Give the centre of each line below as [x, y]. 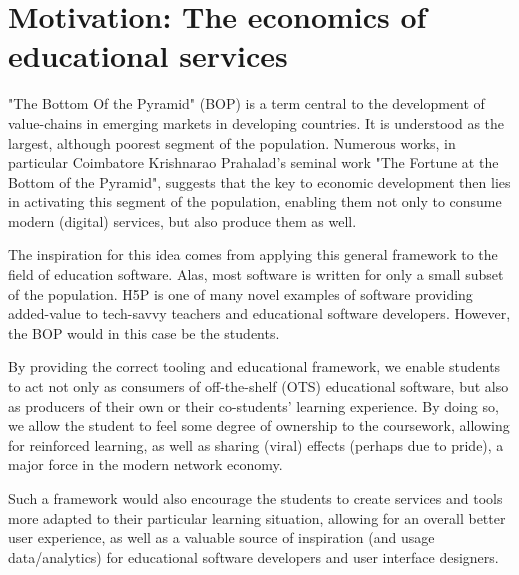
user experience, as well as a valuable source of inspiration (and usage [221, 537]
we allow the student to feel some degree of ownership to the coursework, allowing [259, 425]
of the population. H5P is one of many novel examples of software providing [240, 293]
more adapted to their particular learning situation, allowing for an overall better [257, 517]
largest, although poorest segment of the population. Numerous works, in [232, 142]
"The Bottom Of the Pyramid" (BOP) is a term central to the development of [246, 103]
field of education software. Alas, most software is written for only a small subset [256, 274]
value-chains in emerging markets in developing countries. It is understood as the [256, 122]
